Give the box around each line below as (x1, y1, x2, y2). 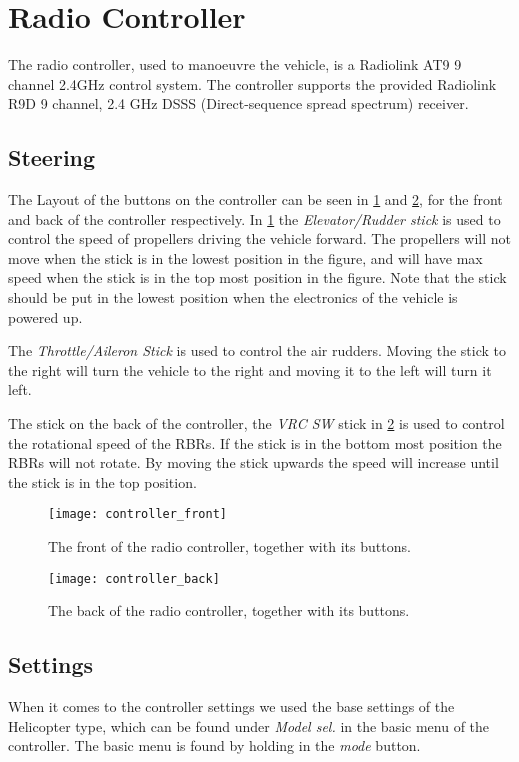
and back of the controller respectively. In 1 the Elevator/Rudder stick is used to (8, 208, 501, 229)
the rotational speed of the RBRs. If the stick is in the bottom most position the (8, 432, 502, 453)
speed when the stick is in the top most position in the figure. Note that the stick (8, 267, 507, 288)
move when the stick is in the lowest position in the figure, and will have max (8, 247, 483, 268)
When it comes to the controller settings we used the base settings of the (8, 696, 455, 717)
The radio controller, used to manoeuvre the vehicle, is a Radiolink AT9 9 (8, 54, 462, 75)
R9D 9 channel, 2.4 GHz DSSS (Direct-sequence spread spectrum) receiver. (8, 93, 469, 114)
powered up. (8, 306, 83, 327)
